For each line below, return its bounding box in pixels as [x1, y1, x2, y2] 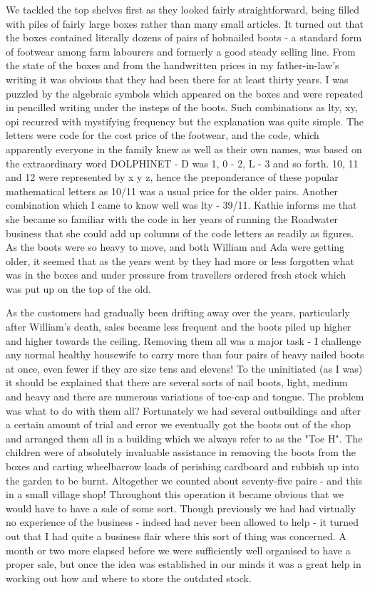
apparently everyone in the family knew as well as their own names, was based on [6, 141, 362, 156]
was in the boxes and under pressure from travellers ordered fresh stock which [6, 267, 346, 282]
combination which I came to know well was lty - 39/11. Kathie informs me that [6, 197, 357, 212]
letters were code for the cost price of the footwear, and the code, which [6, 128, 319, 143]
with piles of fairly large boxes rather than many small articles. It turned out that [6, 16, 364, 31]
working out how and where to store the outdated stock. [6, 570, 252, 585]
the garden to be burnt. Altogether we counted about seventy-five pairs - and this [6, 472, 363, 487]
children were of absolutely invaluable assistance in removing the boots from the [6, 445, 356, 460]
